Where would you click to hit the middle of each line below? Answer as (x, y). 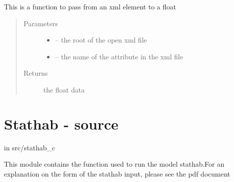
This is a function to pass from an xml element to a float (90, 6)
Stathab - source (61, 123)
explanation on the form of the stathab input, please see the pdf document (117, 173)
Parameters (41, 23)
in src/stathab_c (30, 147)
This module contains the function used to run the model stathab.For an (114, 164)
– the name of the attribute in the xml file (119, 56)
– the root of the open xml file (101, 40)
